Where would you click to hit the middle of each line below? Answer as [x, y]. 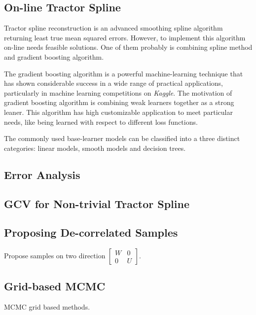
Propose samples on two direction [55, 256]
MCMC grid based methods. [47, 307]
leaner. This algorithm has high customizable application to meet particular [118, 112]
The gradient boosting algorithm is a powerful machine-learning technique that [124, 73]
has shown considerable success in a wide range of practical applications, [113, 83]
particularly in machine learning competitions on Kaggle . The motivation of [118, 92]
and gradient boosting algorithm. [54, 56]
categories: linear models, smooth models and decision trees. [95, 148]
